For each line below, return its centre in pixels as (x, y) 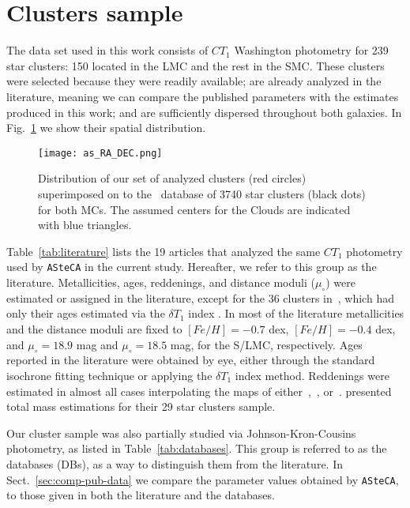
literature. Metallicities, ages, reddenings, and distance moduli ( (161, 282)
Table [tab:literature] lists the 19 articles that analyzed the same (164, 251)
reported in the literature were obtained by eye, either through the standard (191, 360)
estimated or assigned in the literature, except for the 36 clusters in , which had (200, 297)
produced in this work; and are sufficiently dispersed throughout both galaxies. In (204, 112)
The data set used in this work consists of (107, 50)
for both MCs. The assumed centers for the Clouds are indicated (194, 209)
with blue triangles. (85, 225)
